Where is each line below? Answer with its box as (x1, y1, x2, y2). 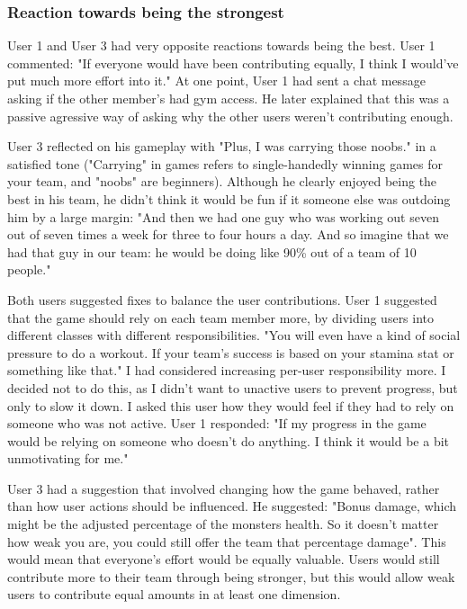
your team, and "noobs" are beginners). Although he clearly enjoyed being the (7, 172, 437, 191)
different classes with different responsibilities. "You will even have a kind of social (7, 326, 461, 345)
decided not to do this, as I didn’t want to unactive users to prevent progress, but (7, 378, 458, 397)
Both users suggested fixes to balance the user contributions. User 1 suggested (7, 290, 437, 309)
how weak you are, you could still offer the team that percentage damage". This (7, 532, 446, 551)
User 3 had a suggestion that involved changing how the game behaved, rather (7, 479, 440, 497)
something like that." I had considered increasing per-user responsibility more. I (7, 361, 446, 380)
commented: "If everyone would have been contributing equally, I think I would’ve (7, 53, 459, 72)
